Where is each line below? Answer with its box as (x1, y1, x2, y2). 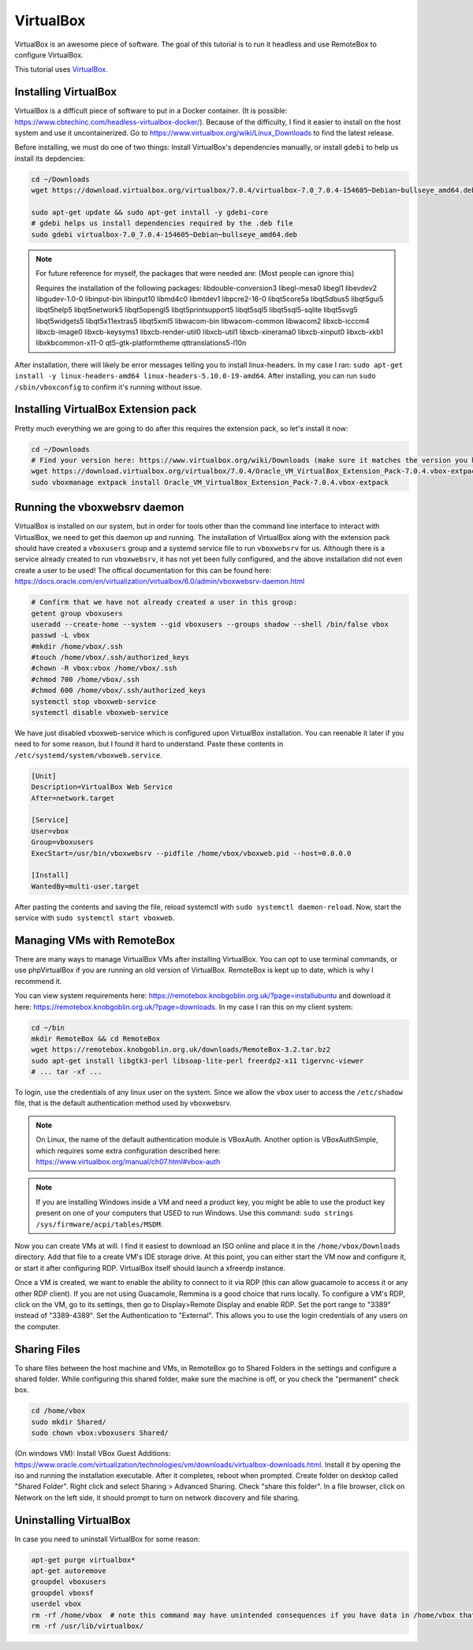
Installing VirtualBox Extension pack (14, 403, 197, 416)
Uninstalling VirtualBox (14, 1514, 131, 1527)
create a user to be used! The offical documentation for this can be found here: (14, 565, 272, 575)
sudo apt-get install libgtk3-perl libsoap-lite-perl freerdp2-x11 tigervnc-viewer (31, 1056, 364, 1065)
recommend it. (14, 976, 62, 985)
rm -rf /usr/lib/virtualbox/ (31, 1621, 144, 1630)
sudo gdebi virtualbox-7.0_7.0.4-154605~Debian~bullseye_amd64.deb (31, 229, 298, 239)
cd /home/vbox (31, 1406, 86, 1415)
